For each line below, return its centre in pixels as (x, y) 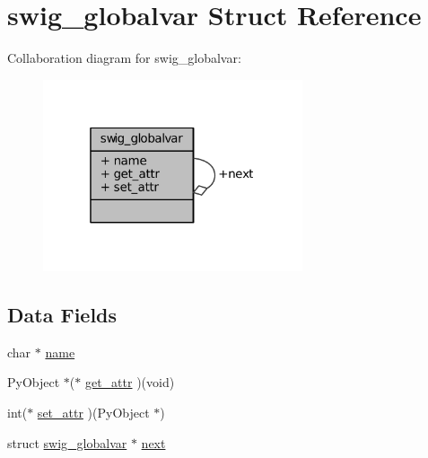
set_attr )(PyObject (93, 413)
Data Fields (62, 315)
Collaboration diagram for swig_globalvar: (124, 58)
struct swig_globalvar (67, 442)
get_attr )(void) (130, 382)
